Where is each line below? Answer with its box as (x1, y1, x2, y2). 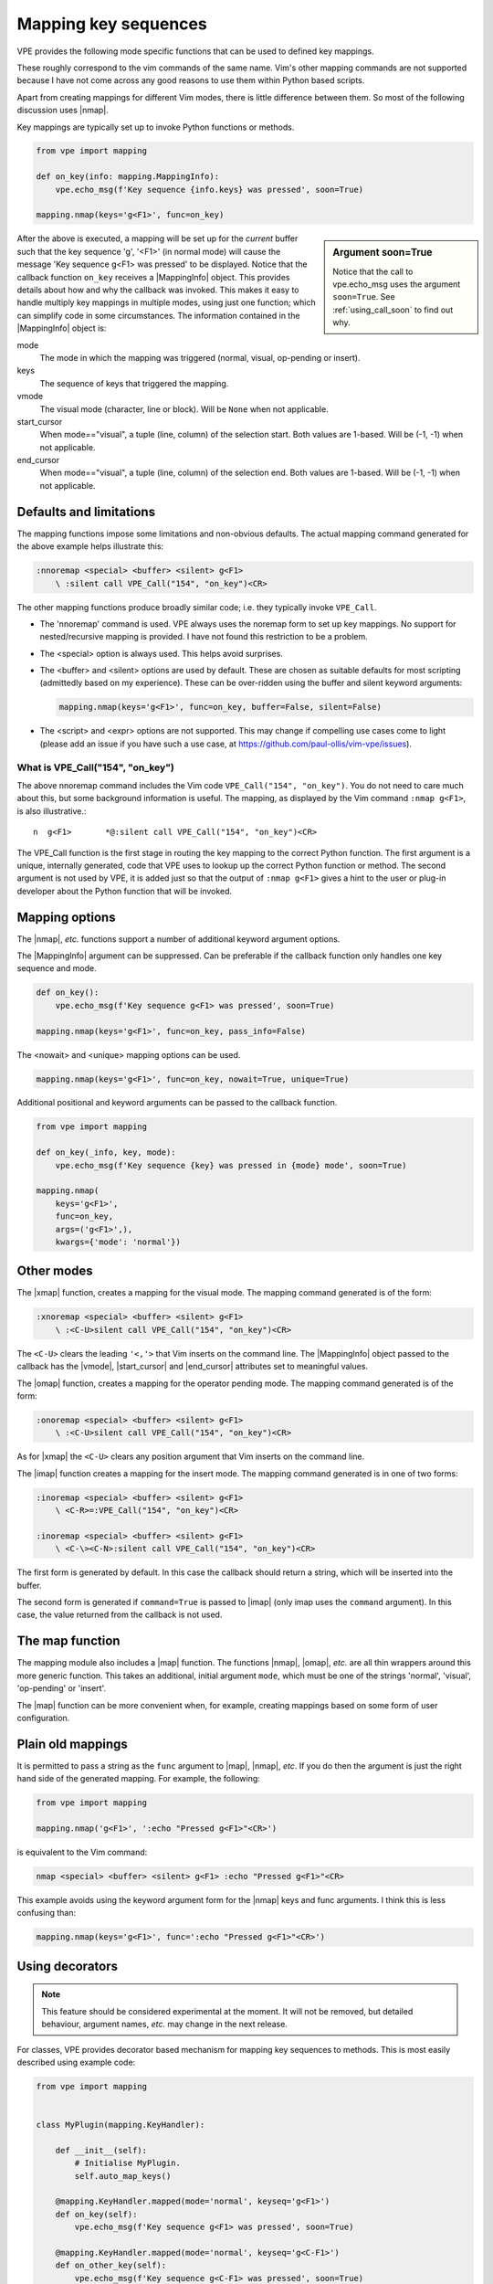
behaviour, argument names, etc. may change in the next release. (41, 2019, 288, 2030)
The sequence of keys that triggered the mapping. (39, 377, 229, 388)
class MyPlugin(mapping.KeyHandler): (36, 2120, 205, 2131)
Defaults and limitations (16, 503, 155, 520)
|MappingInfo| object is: (16, 323, 107, 333)
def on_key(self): (55, 2209, 138, 2219)
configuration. (16, 1712, 70, 1723)
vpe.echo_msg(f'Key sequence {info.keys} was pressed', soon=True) (55, 184, 364, 195)
